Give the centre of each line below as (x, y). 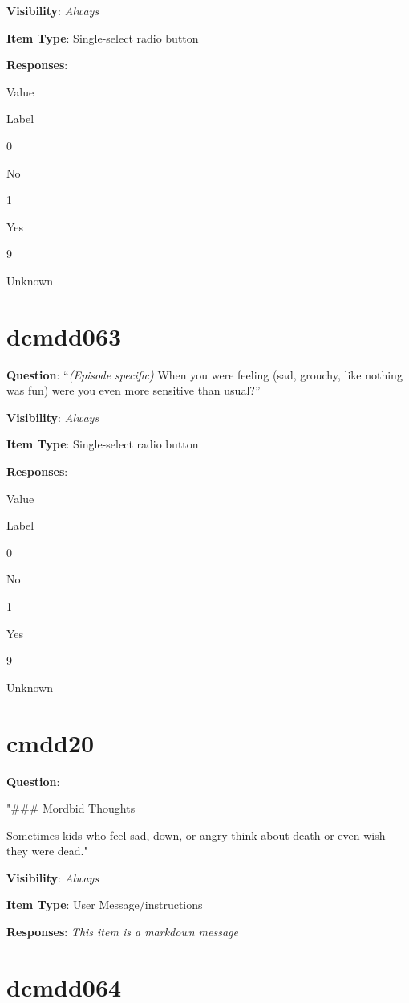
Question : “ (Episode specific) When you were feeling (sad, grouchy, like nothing (204, 374)
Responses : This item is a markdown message (122, 932)
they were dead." (47, 851)
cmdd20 (51, 742)
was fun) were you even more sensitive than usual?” (134, 390)
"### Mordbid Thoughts (71, 808)
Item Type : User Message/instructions (105, 905)
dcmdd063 (64, 336)
